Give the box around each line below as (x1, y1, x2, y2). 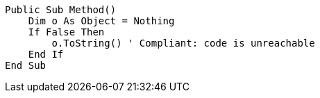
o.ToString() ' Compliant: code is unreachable (51, 38, 315, 49)
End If (28, 49, 64, 60)
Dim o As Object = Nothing (28, 15, 175, 26)
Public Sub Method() (5, 4, 117, 15)
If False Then (28, 26, 105, 38)
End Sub (5, 60, 47, 71)
